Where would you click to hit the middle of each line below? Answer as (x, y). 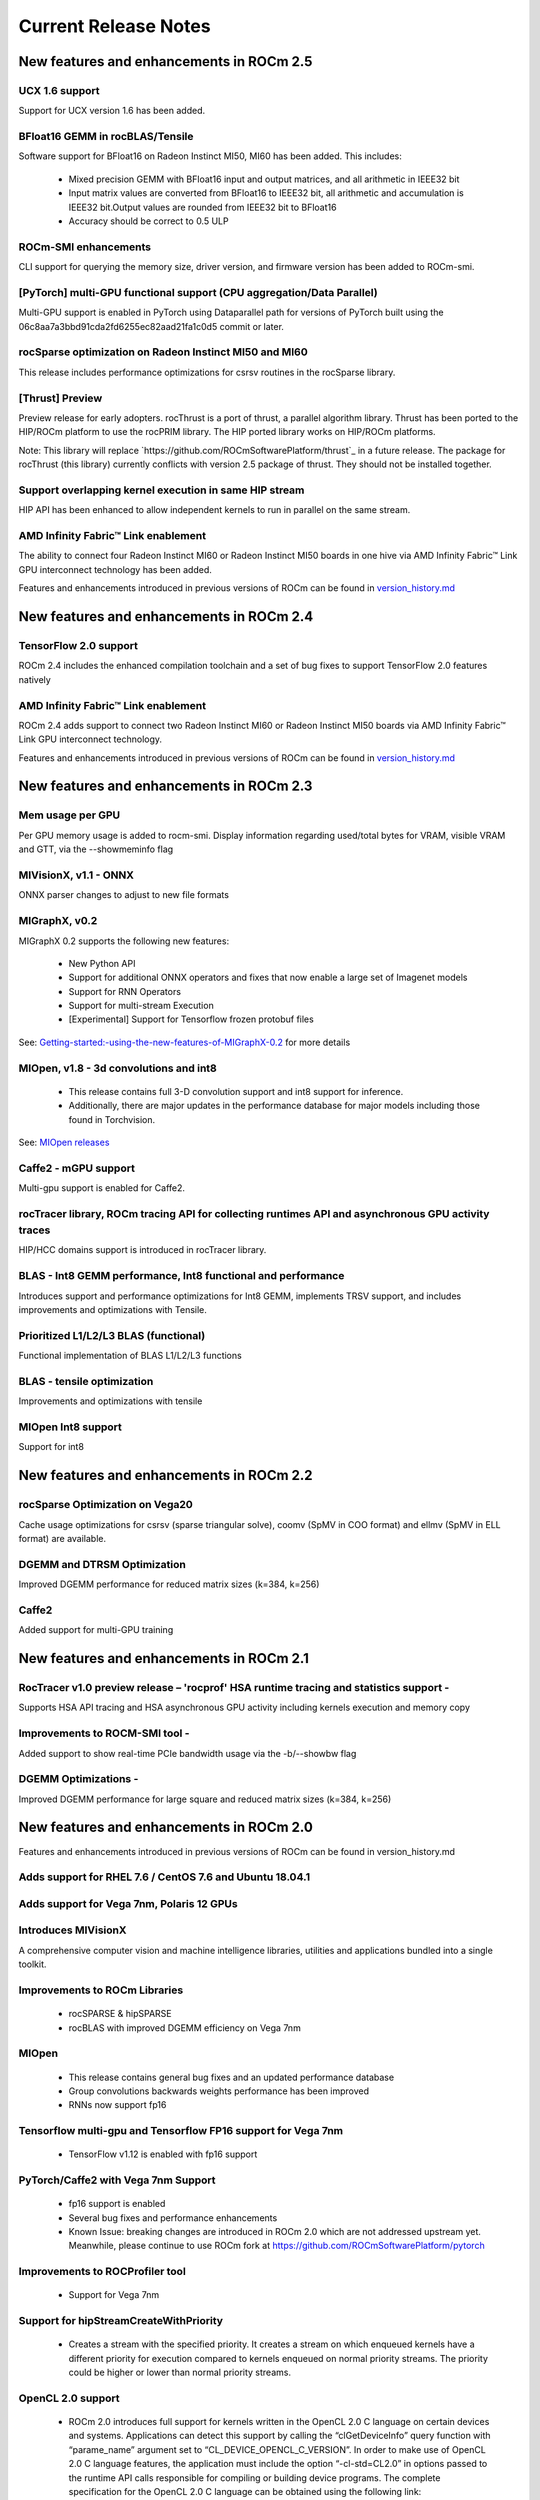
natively (35, 679)
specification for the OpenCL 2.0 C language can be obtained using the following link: (245, 2491)
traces (34, 1230)
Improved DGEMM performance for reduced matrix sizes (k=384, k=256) (169, 1584)
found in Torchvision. (112, 1119)
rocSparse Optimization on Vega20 (106, 1505)
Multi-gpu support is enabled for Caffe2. (101, 1188)
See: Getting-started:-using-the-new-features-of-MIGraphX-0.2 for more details (184, 1042)
